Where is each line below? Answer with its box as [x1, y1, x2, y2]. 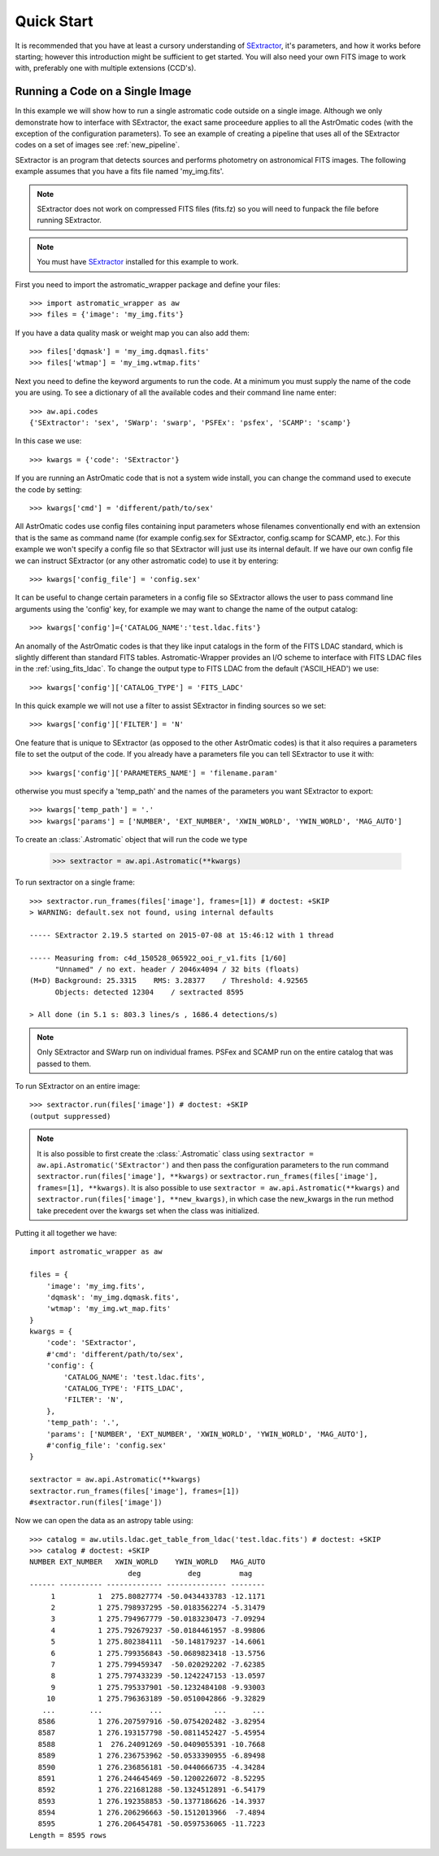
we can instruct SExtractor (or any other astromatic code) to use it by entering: [15, 556, 279, 566]
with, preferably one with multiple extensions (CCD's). [15, 63, 197, 73]
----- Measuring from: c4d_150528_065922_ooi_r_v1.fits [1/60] [29, 953, 287, 963]
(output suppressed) [29, 1111, 111, 1120]
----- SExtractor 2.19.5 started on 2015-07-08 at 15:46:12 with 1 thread [29, 930, 334, 940]
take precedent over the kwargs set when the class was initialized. [37, 1205, 260, 1216]
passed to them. [37, 1059, 92, 1068]
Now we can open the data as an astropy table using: [15, 1516, 193, 1526]
